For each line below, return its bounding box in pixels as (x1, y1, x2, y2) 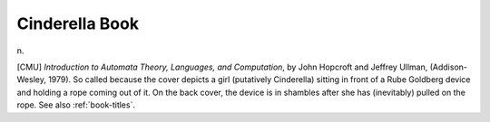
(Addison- (429, 61, 467, 72)
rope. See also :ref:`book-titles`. (16, 99, 136, 110)
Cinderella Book (16, 14, 140, 33)
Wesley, (16, 74, 47, 85)
